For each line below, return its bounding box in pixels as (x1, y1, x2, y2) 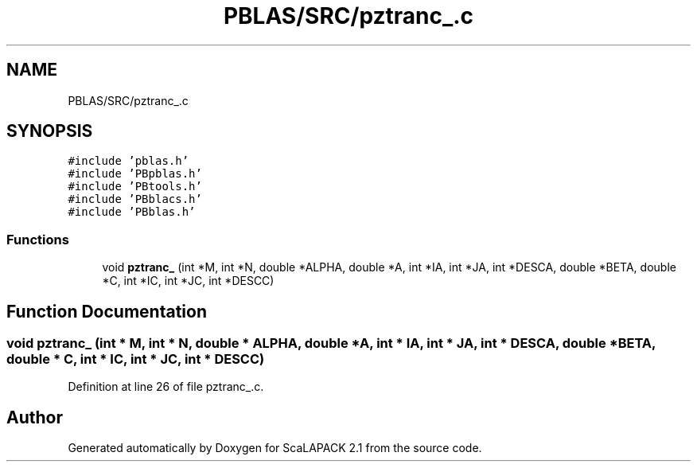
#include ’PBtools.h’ (68, 180, 202, 193)
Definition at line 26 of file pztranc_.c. (68, 380, 264, 394)
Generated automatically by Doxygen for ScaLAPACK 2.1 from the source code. (68, 441, 482, 455)
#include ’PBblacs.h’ (68, 193, 202, 206)
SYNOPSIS (6, 121, 93, 142)
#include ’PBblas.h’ (68, 205, 196, 219)
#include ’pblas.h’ (68, 154, 189, 168)
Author (6, 407, 63, 427)
